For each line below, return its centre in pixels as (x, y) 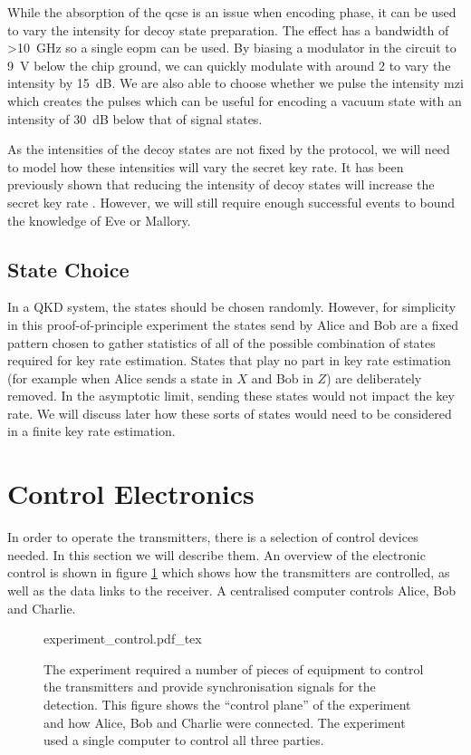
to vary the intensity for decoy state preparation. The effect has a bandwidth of (228, 29)
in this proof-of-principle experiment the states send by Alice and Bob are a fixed (233, 324)
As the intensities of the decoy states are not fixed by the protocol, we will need (229, 149)
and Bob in (282, 377)
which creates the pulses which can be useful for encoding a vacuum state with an (235, 100)
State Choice (68, 269)
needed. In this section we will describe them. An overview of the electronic (216, 554)
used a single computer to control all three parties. (184, 740)
